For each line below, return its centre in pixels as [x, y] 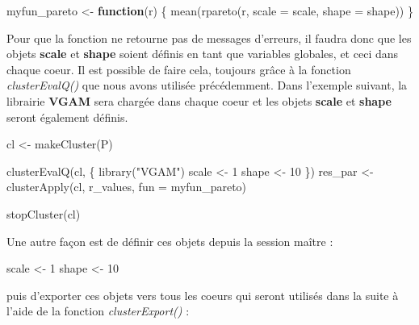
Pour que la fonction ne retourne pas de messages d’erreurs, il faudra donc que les [209, 37]
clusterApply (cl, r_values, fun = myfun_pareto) [127, 187]
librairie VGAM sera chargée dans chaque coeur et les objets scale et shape [199, 100]
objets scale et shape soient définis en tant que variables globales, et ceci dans [203, 54]
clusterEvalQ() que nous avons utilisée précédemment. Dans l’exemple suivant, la [207, 85]
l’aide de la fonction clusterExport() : [98, 311]
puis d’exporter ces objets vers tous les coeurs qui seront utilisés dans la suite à [203, 295]
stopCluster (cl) [44, 213]
